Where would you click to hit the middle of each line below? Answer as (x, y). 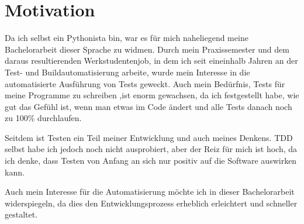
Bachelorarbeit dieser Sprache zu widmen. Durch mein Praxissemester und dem (147, 49)
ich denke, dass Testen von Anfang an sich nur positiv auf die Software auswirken (151, 161)
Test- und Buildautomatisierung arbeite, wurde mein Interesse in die (127, 72)
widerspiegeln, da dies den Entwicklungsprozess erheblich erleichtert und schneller (151, 203)
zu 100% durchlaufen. (43, 118)
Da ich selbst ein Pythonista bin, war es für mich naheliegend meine (127, 38)
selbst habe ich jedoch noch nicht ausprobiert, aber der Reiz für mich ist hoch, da (151, 149)
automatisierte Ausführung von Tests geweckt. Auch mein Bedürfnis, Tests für (145, 83)
